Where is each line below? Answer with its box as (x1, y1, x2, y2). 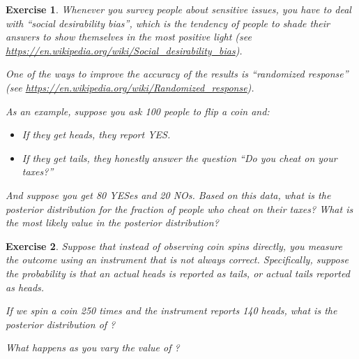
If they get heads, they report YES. (22, 127, 171, 142)
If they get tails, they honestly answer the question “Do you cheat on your (22, 150, 337, 165)
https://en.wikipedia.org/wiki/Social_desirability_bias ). (6, 43, 243, 57)
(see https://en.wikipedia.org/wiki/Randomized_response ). (6, 80, 254, 94)
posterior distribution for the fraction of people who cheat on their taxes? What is (6, 201, 353, 216)
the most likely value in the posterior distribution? (6, 215, 219, 230)
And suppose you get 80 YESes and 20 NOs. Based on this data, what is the (6, 187, 331, 202)
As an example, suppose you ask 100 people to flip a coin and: (6, 103, 270, 118)
